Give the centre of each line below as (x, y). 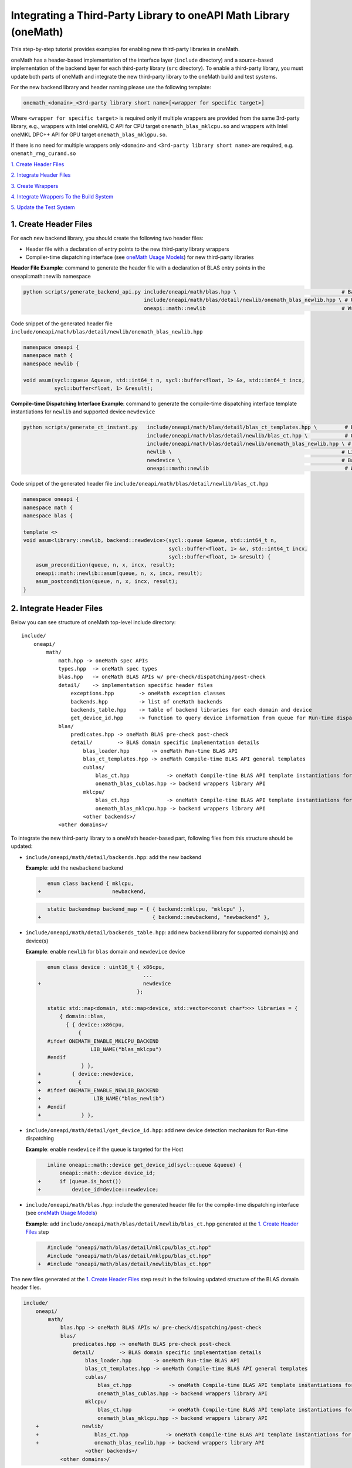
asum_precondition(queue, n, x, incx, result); (105, 565)
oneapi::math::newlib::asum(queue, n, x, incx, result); (119, 573)
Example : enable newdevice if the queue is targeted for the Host (104, 1149)
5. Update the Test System (43, 207)
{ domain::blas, (83, 1016)
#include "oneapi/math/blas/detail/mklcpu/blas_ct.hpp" (129, 1248)
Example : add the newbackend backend (74, 868)
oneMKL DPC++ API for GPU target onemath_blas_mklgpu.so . (89, 134)
